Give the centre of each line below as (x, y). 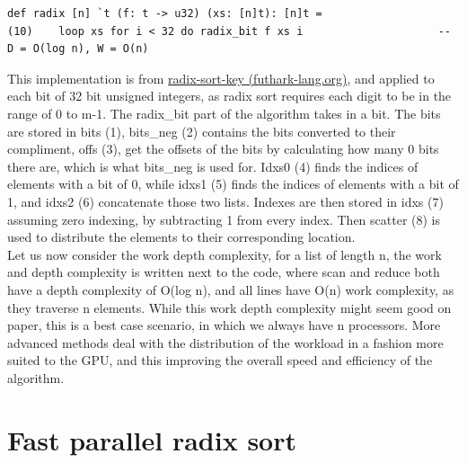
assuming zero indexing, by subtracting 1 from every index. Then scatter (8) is (224, 219)
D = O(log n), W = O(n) (78, 49)
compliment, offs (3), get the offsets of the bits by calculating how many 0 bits (223, 149)
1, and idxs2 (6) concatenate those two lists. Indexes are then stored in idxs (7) (225, 201)
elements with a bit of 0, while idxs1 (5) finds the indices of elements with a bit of (233, 184)
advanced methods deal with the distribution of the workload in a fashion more (225, 342)
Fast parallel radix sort (152, 439)
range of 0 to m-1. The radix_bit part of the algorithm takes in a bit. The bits (224, 113)
